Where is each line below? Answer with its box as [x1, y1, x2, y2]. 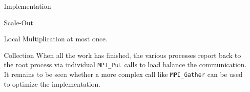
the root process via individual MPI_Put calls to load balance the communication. [4, 59, 247, 70]
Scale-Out [4, 17, 33, 27]
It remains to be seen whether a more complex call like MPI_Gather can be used [4, 69, 243, 79]
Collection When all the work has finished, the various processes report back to [4, 50, 241, 60]
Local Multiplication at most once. [4, 34, 107, 44]
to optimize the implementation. [4, 78, 101, 89]
